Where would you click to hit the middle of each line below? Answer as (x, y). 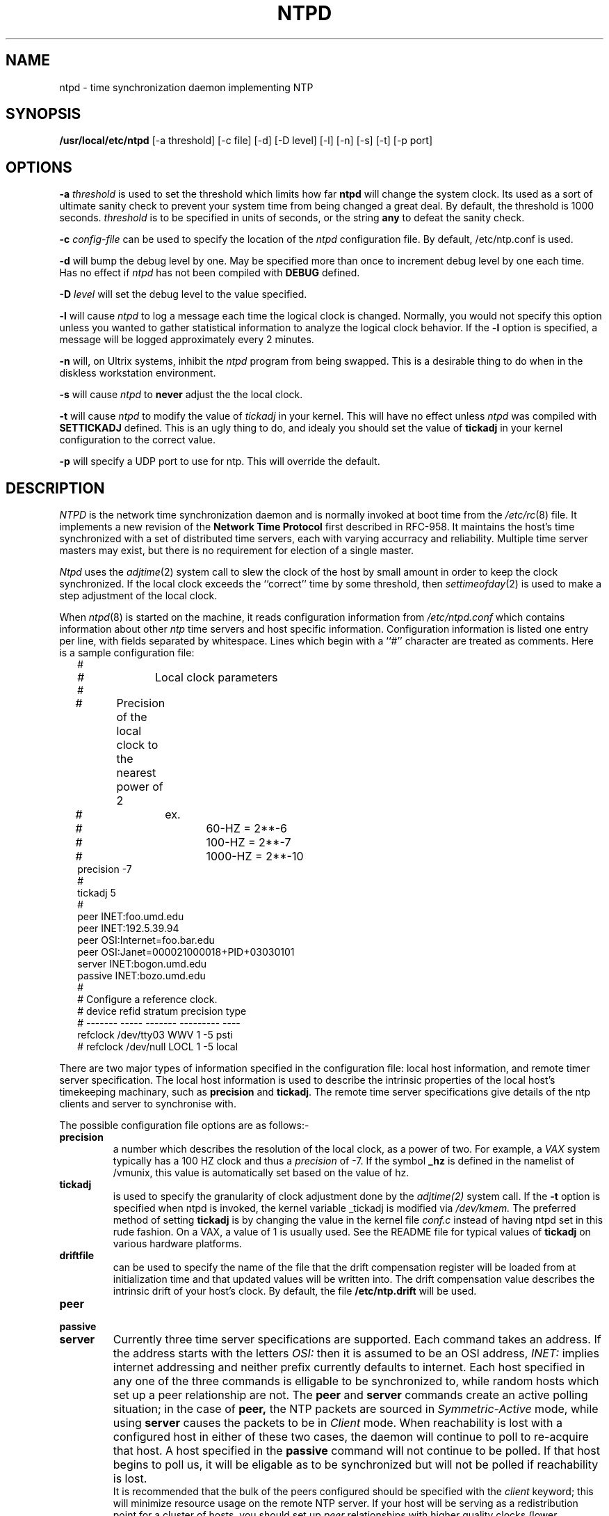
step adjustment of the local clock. (138, 596)
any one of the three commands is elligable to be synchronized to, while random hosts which (356, 1381)
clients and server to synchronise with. (148, 1104)
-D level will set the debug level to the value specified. (183, 294)
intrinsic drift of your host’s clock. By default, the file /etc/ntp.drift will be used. (295, 1291)
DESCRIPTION (55, 488)
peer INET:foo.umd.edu (131, 917)
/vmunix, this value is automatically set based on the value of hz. (261, 1173)
